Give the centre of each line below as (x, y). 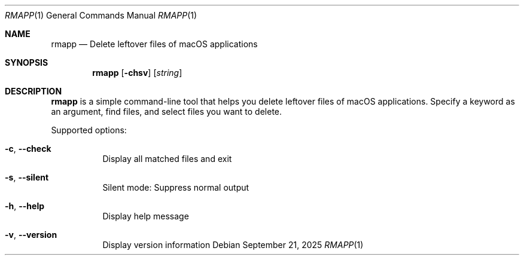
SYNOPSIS (27, 62)
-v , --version (31, 235)
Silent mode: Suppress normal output (176, 187)
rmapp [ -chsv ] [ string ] (137, 73)
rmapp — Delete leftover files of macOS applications (154, 44)
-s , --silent (27, 177)
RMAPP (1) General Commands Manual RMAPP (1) (101, 15)
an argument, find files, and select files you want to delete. (167, 111)
